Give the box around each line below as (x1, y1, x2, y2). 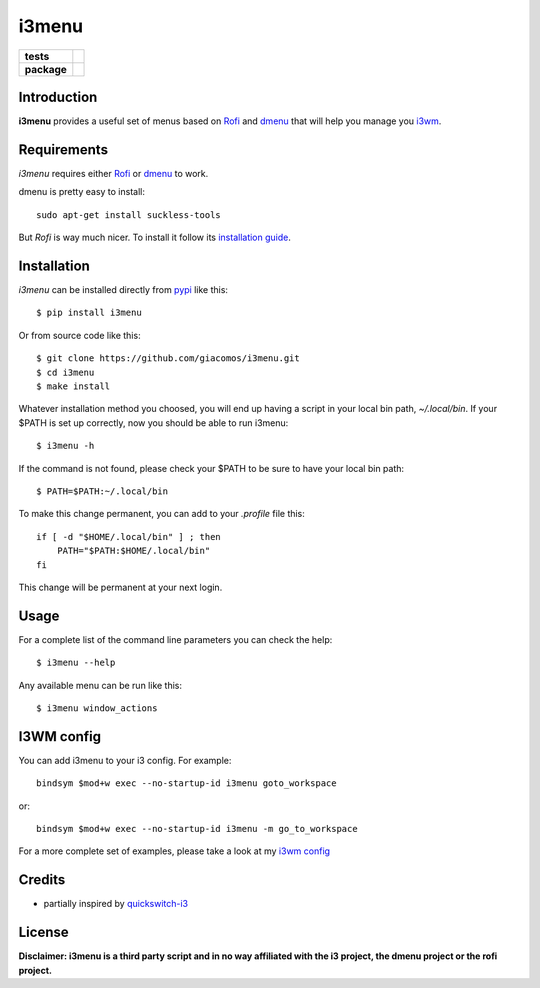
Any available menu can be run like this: (18, 679, 183, 691)
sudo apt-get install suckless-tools (36, 209, 222, 220)
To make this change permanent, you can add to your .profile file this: (18, 508, 305, 520)
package (24, 62, 67, 76)
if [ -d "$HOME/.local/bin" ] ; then (36, 531, 222, 542)
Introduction (18, 88, 98, 105)
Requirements (18, 141, 109, 158)
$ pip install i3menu (36, 307, 142, 319)
